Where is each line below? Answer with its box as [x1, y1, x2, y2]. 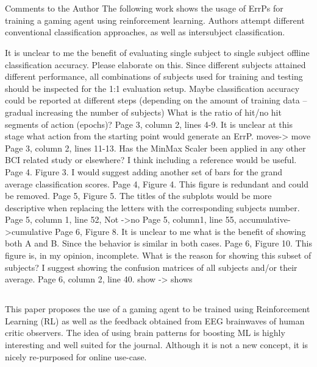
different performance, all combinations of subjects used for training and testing [5, 70, 303, 83]
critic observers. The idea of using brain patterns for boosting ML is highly [5, 326, 285, 339]
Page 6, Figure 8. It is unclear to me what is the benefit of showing [55, 225, 306, 237]
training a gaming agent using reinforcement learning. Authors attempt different [5, 13, 305, 26]
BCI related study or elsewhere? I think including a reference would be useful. [5, 153, 297, 166]
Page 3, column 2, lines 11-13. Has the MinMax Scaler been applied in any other [5, 141, 306, 154]
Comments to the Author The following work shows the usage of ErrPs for [5, 2, 283, 15]
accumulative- [239, 213, 291, 226]
